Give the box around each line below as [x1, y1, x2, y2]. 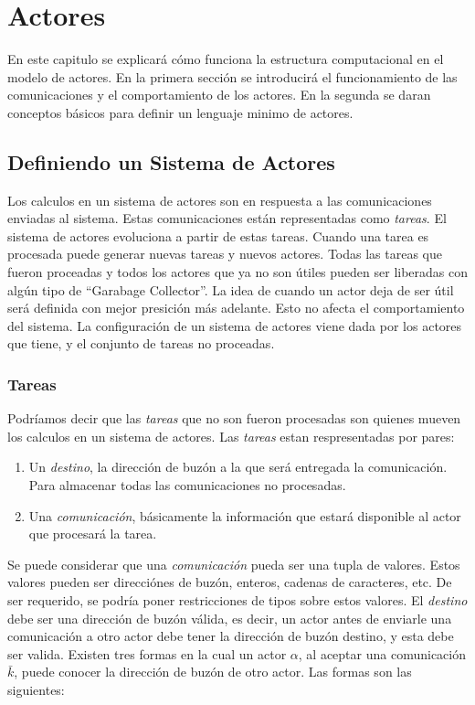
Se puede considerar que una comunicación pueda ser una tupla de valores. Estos [7, 554, 460, 573]
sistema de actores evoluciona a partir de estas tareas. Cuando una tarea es [7, 226, 429, 245]
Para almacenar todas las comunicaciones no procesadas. [28, 475, 346, 495]
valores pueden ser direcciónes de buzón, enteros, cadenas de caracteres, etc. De [7, 572, 452, 592]
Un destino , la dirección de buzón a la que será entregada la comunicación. [28, 457, 448, 476]
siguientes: [7, 679, 65, 699]
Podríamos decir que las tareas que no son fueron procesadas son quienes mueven [7, 409, 461, 428]
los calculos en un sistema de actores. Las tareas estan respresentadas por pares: [7, 426, 455, 445]
